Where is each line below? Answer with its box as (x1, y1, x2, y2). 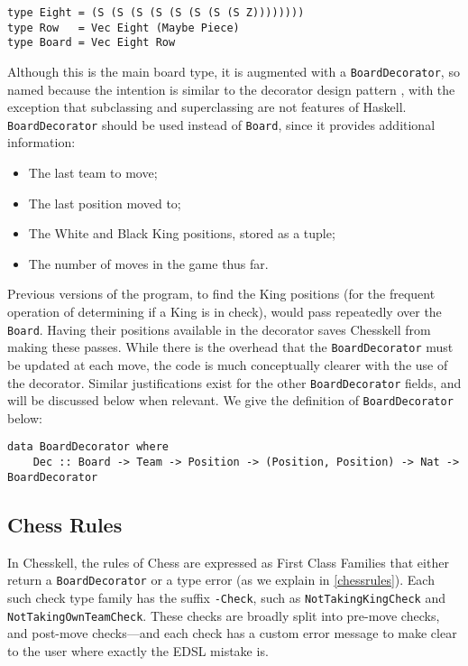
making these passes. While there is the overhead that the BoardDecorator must (7, 338, 454, 356)
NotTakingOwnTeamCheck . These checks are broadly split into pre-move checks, (7, 606, 440, 624)
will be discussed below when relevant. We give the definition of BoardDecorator (7, 391, 454, 410)
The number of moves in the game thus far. (28, 254, 269, 273)
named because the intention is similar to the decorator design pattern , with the (7, 79, 455, 98)
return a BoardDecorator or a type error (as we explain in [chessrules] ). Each (7, 570, 435, 589)
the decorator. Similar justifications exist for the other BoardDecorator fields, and (7, 373, 462, 392)
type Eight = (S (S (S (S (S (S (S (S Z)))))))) (7, 6, 305, 19)
